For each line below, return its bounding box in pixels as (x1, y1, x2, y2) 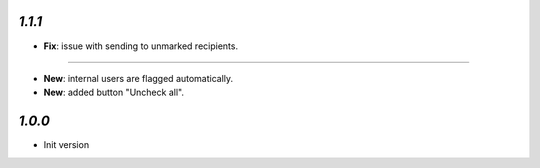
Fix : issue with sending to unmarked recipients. (43, 40, 239, 52)
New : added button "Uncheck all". (43, 86, 185, 99)
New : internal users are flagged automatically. (43, 72, 234, 84)
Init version (43, 139, 90, 151)
